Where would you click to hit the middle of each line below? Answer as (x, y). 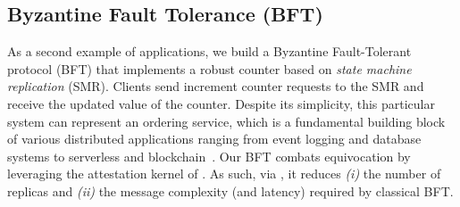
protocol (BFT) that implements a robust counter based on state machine (209, 68)
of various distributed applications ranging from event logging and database (214, 139)
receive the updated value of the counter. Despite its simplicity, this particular (221, 103)
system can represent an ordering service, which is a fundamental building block (226, 121)
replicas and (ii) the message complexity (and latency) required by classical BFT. (230, 190)
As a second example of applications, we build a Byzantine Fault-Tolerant (209, 51)
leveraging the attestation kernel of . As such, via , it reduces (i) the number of (224, 174)
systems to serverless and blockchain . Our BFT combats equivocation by (209, 156)
